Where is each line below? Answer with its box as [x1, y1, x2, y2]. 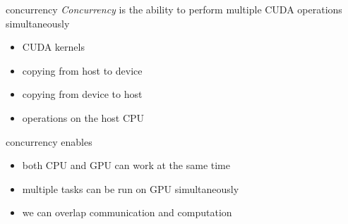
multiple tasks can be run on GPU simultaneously [22, 181, 239, 196]
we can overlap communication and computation [22, 205, 232, 220]
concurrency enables [6, 134, 92, 149]
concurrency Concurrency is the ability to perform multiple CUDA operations [6, 2, 342, 16]
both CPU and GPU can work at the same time [22, 158, 230, 173]
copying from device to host [22, 87, 143, 101]
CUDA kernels [22, 39, 85, 54]
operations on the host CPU [22, 110, 145, 125]
